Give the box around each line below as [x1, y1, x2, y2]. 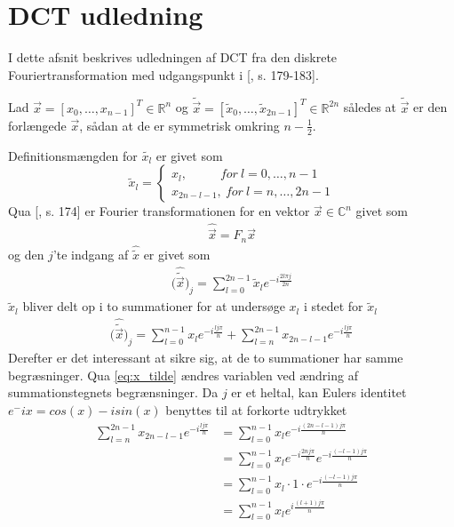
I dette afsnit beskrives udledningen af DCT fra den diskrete [8, 48, 338, 67]
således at [343, 98, 397, 116]
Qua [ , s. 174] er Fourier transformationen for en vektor [8, 202, 310, 220]
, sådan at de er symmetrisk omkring [79, 116, 280, 134]
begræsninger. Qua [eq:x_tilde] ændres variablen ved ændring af [8, 365, 358, 384]
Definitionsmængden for [8, 146, 138, 164]
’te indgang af [52, 245, 129, 264]
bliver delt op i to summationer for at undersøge [22, 297, 285, 315]
